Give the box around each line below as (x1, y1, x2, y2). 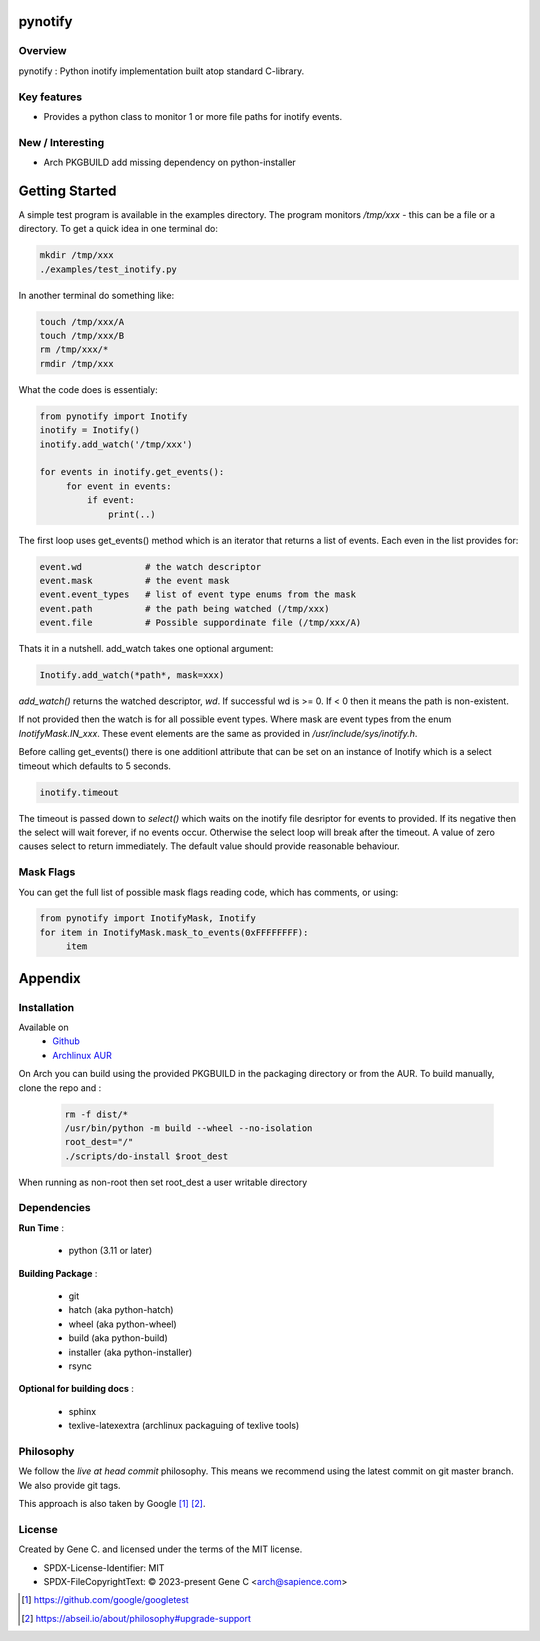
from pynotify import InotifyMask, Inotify (39, 913, 257, 924)
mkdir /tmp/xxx (39, 250, 114, 261)
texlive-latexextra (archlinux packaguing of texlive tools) (68, 1420, 300, 1432)
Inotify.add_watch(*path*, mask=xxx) (39, 670, 225, 681)
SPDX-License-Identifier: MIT (43, 1561, 165, 1574)
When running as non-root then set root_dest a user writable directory (18, 1176, 308, 1188)
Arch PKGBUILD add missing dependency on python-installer (43, 156, 297, 169)
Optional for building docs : (18, 1383, 135, 1395)
